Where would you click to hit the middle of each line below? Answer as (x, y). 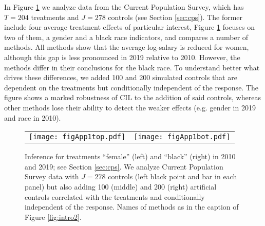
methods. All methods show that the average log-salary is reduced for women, (127, 47)
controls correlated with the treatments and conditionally (115, 196)
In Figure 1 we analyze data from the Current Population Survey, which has (124, 7)
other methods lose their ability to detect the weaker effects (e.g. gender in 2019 (130, 107)
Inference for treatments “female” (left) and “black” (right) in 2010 (130, 156)
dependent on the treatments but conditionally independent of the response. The (131, 87)
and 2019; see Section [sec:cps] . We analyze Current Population (124, 166)
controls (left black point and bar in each (173, 176)
